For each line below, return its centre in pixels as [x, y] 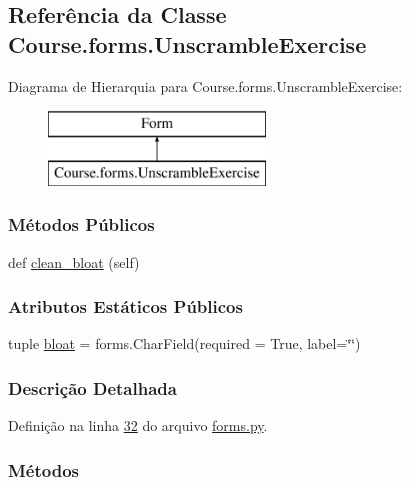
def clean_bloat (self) [74, 261]
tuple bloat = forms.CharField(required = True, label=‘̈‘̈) [184, 343]
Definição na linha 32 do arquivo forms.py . [138, 425]
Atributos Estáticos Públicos [125, 306]
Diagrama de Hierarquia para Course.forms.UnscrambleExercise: [205, 85]
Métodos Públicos [81, 224]
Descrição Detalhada [92, 387]
